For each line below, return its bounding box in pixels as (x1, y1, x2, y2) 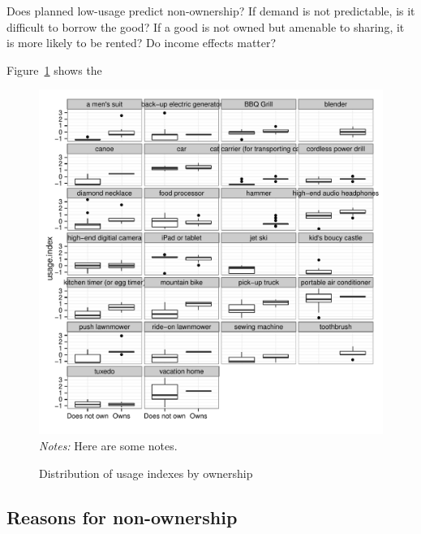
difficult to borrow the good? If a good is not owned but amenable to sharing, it (6, 18, 405, 35)
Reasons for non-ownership (6, 504, 238, 529)
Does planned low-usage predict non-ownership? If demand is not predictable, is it (6, 2, 415, 19)
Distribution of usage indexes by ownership (39, 464, 253, 481)
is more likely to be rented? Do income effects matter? (6, 34, 277, 51)
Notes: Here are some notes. (39, 436, 178, 454)
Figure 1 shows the (6, 61, 102, 78)
